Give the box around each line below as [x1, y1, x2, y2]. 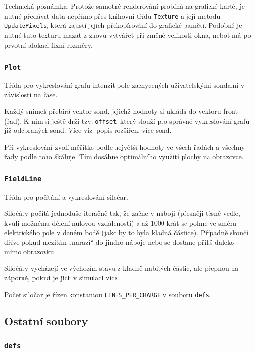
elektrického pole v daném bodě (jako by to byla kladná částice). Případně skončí [4, 227, 249, 237]
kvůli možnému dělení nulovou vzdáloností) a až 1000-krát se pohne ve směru [4, 218, 236, 228]
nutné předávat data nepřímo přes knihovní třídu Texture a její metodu [4, 10, 221, 21]
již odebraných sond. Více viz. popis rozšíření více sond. [4, 125, 172, 135]
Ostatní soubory [4, 313, 88, 328]
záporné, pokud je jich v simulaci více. [4, 273, 119, 283]
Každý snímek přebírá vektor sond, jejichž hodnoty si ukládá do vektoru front [4, 106, 238, 116]
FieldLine [4, 175, 42, 183]
